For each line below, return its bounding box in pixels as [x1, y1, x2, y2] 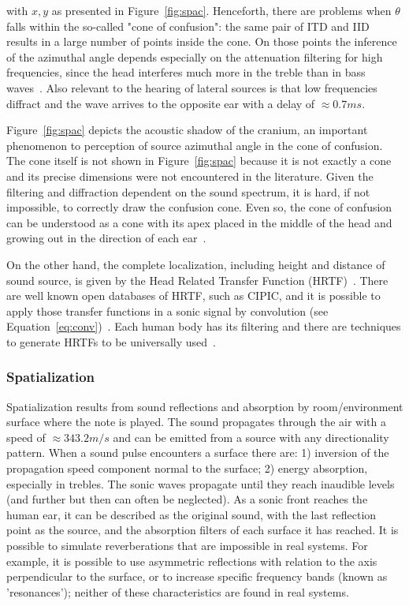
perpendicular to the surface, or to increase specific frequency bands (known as [6, 568, 388, 585]
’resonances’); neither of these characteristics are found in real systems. [6, 583, 349, 600]
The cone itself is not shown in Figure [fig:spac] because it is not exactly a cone [6, 152, 392, 169]
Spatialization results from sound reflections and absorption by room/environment [6, 398, 403, 414]
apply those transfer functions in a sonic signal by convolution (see [6, 302, 329, 319]
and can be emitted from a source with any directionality [113, 428, 389, 445]
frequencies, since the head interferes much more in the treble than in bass [6, 64, 366, 80]
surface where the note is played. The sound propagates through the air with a [6, 413, 386, 430]
